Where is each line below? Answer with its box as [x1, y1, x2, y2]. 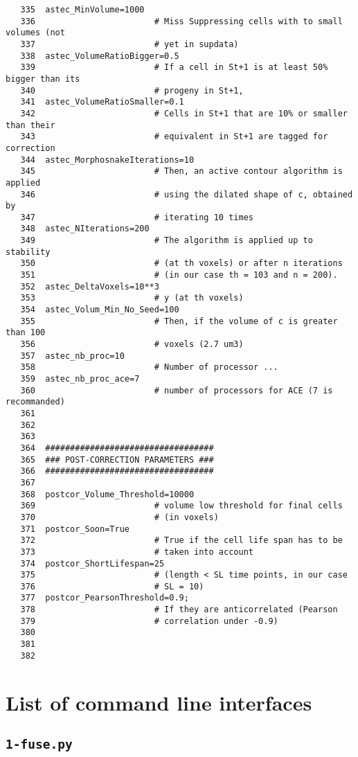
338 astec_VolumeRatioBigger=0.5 [20, 51, 179, 61]
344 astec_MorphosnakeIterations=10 [20, 154, 195, 165]
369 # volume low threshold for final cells [20, 501, 343, 511]
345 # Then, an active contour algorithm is [20, 166, 343, 177]
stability [6, 247, 51, 257]
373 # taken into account [20, 546, 253, 557]
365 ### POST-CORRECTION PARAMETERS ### [20, 454, 214, 465]
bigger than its [6, 73, 80, 84]
